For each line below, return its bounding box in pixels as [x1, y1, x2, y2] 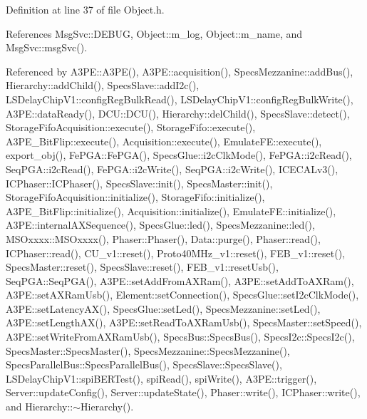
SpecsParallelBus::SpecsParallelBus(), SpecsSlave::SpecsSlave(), [6, 357, 282, 372]
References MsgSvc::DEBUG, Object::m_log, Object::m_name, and [6, 26, 303, 41]
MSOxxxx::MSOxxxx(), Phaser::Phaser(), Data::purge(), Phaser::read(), [6, 231, 321, 246]
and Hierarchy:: [6, 399, 73, 414]
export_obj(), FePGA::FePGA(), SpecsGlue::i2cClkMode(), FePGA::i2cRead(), [6, 148, 352, 162]
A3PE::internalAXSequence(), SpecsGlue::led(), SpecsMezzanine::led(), [6, 217, 315, 232]
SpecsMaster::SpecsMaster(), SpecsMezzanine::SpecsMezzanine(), [6, 343, 290, 358]
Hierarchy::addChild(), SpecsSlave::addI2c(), [6, 78, 200, 93]
